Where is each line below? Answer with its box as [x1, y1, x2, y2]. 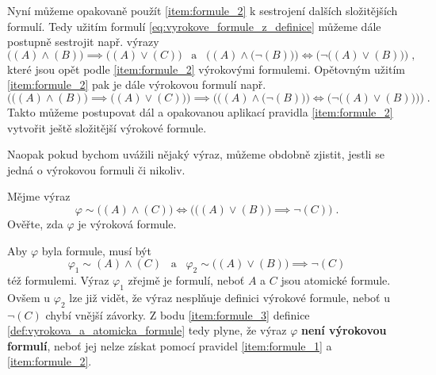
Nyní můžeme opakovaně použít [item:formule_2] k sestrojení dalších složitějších [7, 2, 398, 18]
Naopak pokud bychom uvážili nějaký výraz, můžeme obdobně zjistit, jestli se [7, 146, 384, 163]
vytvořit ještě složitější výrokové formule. [7, 119, 207, 136]
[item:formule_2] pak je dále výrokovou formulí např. [7, 76, 266, 93]
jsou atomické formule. [281, 271, 391, 288]
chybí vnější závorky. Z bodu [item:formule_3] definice [45, 306, 310, 323]
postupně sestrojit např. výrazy [7, 33, 159, 50]
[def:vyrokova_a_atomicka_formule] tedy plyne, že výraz [7, 322, 287, 339]
